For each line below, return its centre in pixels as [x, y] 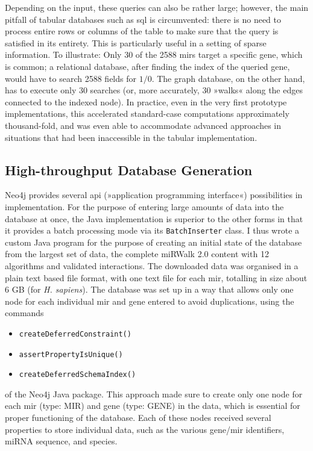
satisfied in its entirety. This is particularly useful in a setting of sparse [136, 42]
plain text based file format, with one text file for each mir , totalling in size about [156, 277]
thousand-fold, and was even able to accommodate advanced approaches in [143, 125]
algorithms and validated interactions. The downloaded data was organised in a [152, 265]
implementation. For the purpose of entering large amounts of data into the [144, 206]
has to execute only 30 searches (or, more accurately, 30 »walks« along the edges [154, 90]
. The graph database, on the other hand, [228, 78]
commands [24, 313]
